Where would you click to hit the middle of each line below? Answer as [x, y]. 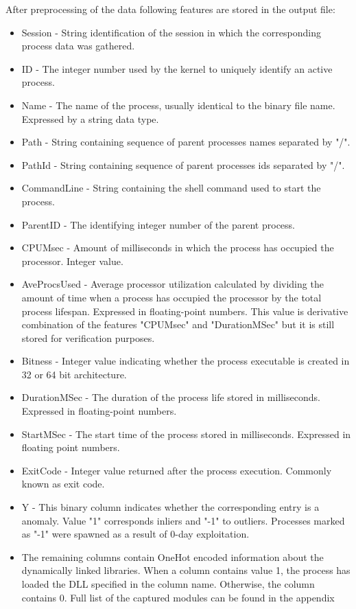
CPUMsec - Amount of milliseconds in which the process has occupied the [178, 248]
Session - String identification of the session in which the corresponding [171, 32]
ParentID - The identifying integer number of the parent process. [158, 224]
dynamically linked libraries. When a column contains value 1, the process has [186, 570]
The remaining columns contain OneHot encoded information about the [173, 556]
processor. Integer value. [72, 261]
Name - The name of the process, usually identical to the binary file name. [178, 105]
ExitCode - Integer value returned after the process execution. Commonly [177, 470]
